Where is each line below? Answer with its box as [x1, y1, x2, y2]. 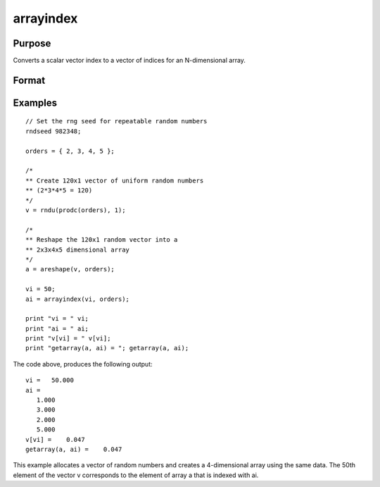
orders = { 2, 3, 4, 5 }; [25, 147, 115, 155]
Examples [13, 97, 58, 109]
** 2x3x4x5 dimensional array [25, 245, 130, 254]
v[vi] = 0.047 [25, 436, 85, 443]
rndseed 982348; [25, 127, 82, 135]
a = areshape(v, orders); [25, 265, 115, 273]
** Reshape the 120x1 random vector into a [25, 236, 178, 244]
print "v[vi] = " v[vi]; [25, 335, 111, 343]
